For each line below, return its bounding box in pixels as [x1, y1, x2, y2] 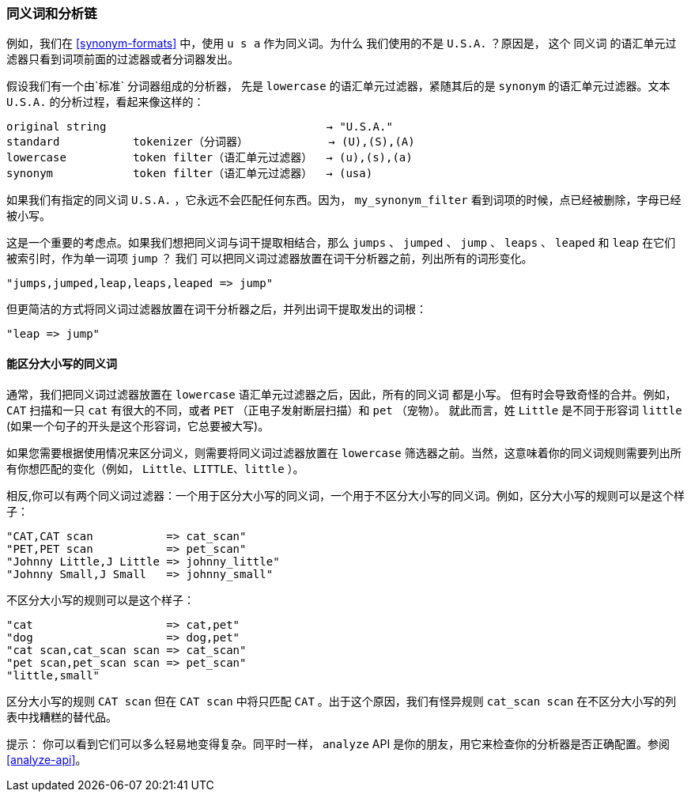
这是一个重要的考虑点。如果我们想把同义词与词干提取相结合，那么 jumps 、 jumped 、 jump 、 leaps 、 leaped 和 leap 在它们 [6, 236, 676, 250]
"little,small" [6, 668, 100, 682]
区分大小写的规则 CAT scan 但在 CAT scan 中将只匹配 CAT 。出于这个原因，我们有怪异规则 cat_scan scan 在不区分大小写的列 [6, 694, 677, 708]
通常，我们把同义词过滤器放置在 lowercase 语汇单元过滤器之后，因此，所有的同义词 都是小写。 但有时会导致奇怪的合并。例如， [6, 387, 677, 401]
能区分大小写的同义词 [6, 356, 117, 370]
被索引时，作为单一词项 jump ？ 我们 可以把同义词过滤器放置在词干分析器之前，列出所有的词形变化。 [6, 252, 533, 266]
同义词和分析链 [6, 6, 97, 21]
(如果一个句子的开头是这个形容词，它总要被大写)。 [6, 418, 270, 433]
